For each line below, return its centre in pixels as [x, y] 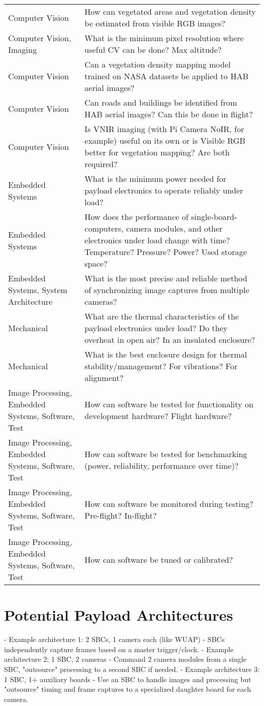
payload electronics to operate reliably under [164, 190]
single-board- [214, 217]
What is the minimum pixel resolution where [164, 38]
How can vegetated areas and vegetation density [170, 11]
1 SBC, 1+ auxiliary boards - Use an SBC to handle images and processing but [128, 679]
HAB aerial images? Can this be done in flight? [169, 114]
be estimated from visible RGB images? [155, 23]
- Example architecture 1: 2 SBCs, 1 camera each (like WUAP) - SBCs [114, 639]
